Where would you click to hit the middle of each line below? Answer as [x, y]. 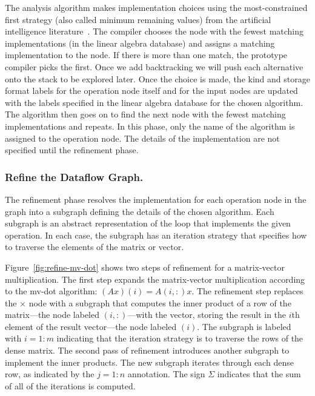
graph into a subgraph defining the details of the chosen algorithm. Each [140, 211]
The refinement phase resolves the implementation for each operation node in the [156, 199]
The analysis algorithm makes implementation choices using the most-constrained [156, 7]
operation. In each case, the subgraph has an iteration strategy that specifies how [156, 235]
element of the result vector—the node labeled [91, 326]
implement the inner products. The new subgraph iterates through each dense [149, 362]
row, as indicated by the [50, 374]
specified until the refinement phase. [72, 150]
